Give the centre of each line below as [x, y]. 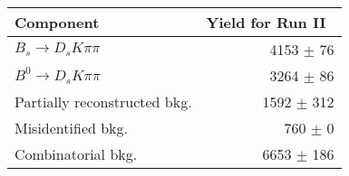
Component [57, 22]
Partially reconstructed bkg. [103, 102]
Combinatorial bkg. [76, 154]
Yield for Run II [266, 22]
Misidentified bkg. [72, 128]
